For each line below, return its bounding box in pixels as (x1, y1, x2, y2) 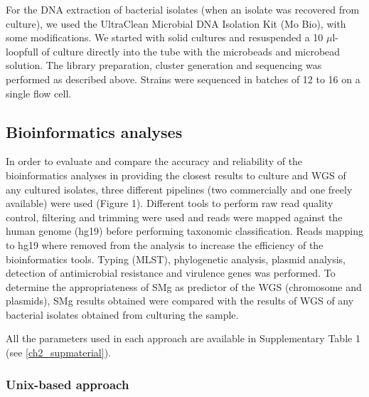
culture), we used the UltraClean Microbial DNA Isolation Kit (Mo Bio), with (6, 16, 346, 31)
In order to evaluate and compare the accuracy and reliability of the (6, 154, 303, 169)
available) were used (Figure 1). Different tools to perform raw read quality (6, 196, 333, 211)
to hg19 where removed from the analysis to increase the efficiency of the (6, 237, 323, 252)
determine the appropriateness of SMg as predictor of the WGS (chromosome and (6, 279, 362, 294)
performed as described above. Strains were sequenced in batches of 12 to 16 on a (6, 71, 360, 86)
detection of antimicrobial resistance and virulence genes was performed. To (6, 265, 336, 280)
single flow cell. (6, 85, 72, 100)
